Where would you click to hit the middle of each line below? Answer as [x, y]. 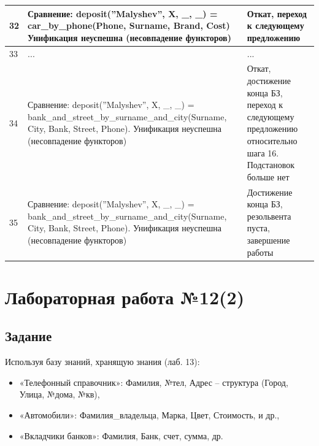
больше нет [268, 176]
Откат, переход [277, 13]
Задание [29, 336]
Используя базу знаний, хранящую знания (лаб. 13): [102, 362]
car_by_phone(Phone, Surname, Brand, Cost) [129, 25]
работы [260, 252]
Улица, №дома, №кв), [60, 394]
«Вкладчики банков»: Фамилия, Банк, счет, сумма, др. [121, 435]
